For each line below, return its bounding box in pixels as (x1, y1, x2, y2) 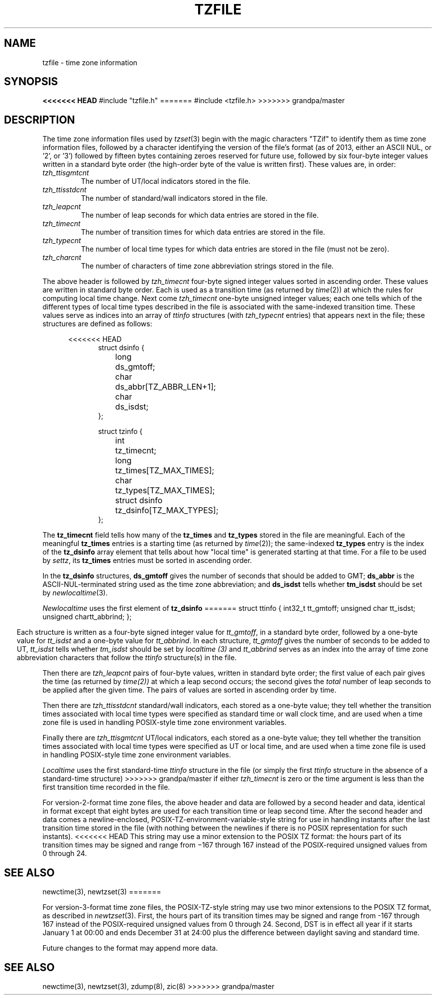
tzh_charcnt (42, 253, 82, 262)
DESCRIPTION (4, 113, 75, 126)
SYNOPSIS (4, 75, 58, 88)
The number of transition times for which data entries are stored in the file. (81, 228, 326, 237)
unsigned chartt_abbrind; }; (42, 612, 132, 621)
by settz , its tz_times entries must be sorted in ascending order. (42, 556, 252, 565)
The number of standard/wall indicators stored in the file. (81, 194, 268, 203)
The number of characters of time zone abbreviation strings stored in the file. (81, 262, 334, 271)
